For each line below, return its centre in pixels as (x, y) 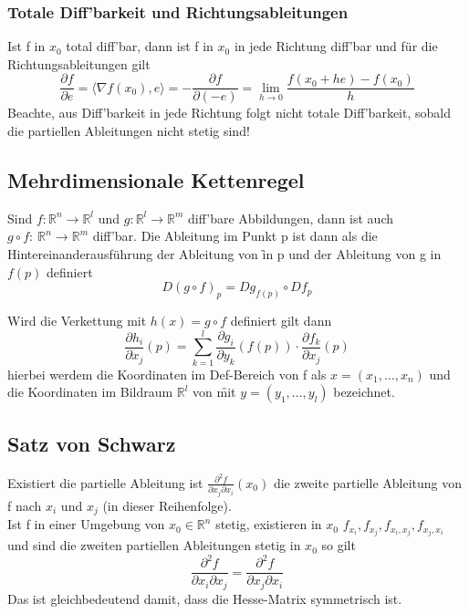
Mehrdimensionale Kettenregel (156, 180)
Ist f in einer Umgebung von (86, 524)
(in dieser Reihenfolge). (167, 505)
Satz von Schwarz (92, 443)
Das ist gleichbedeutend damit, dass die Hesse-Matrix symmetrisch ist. (205, 598)
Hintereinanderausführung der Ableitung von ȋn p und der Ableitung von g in (224, 254)
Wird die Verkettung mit (77, 321)
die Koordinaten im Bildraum (90, 392)
